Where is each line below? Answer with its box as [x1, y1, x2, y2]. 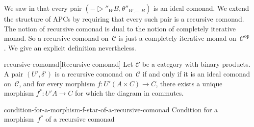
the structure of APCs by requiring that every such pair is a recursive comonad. [4, 14, 244, 24]
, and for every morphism [19, 78, 95, 88]
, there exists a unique [155, 78, 223, 88]
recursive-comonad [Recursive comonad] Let [4, 59, 133, 69]
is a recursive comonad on [54, 68, 132, 78]
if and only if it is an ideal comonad [142, 68, 250, 78]
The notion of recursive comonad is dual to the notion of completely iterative [4, 23, 236, 33]
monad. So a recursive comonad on [4, 33, 109, 43]
